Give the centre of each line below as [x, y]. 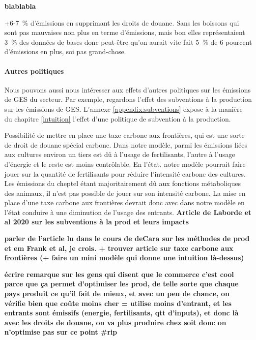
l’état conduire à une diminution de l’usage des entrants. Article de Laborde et [128, 212]
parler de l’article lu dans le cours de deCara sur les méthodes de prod [127, 238]
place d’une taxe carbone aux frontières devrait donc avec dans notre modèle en [125, 202]
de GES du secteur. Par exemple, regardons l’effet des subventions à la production [128, 99]
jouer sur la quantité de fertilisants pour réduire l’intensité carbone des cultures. [125, 173]
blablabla [20, 6]
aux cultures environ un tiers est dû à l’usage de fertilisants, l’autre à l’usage [120, 154]
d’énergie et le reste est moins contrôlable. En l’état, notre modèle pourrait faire [125, 164]
